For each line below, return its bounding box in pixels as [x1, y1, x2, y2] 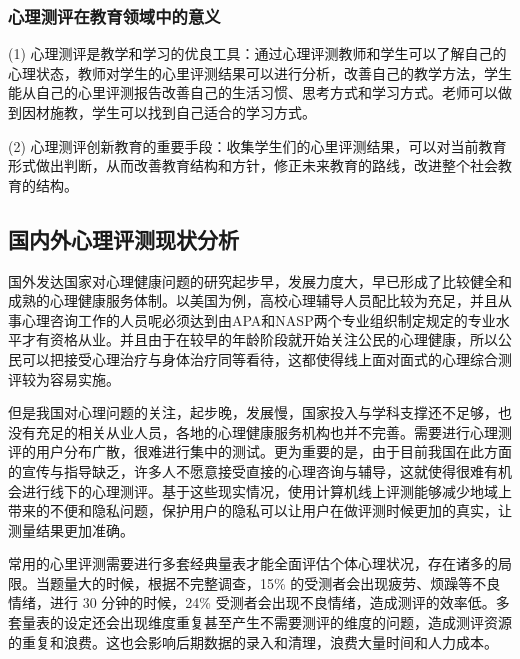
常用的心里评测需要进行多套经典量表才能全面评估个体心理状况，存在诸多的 [8, 553, 498, 574]
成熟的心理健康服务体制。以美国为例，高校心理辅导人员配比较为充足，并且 [8, 290, 498, 311]
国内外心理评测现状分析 [8, 223, 239, 254]
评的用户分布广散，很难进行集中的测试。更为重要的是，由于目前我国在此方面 [8, 441, 512, 462]
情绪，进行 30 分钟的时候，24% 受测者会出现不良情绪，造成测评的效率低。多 [8, 592, 510, 613]
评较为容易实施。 [8, 368, 120, 389]
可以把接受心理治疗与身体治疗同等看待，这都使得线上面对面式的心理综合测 [21, 348, 512, 369]
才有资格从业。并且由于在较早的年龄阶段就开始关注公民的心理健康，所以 [21, 329, 498, 350]
